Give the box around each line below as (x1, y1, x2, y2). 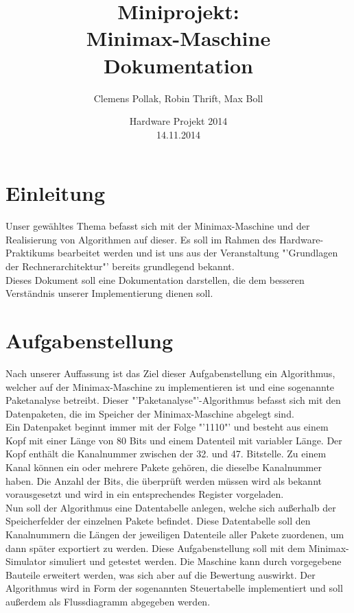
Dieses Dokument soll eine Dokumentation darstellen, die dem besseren (5, 272, 305, 287)
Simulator (5, 554, 47, 568)
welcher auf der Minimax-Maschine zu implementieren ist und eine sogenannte (5, 379, 335, 394)
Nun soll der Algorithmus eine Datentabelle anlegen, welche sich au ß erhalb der (5, 500, 336, 514)
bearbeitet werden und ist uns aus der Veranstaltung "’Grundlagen (57, 245, 338, 260)
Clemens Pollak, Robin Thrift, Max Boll (93, 91, 263, 105)
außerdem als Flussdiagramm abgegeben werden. (5, 594, 211, 608)
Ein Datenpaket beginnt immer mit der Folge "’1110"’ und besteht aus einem (5, 420, 329, 434)
